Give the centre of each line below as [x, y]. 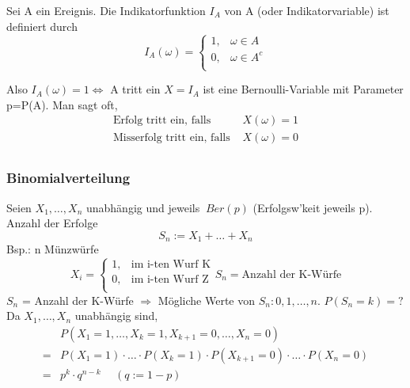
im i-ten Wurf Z [170, 280]
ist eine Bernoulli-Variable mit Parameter [303, 89]
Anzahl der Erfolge [52, 223]
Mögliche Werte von [207, 300]
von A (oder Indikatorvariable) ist [307, 10]
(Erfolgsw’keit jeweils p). [313, 207]
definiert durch [42, 26]
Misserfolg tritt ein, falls [172, 137]
